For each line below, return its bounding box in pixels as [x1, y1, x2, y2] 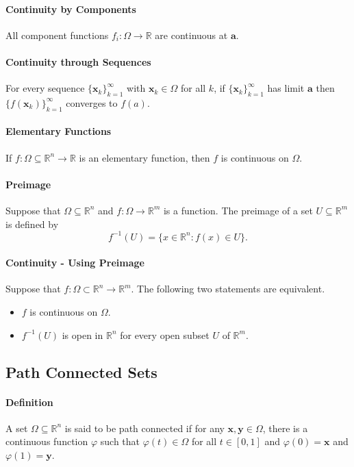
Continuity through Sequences [5, 54, 151, 68]
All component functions [5, 27, 109, 42]
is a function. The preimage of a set [163, 203, 313, 217]
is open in [62, 327, 103, 342]
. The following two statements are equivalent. [131, 281, 325, 296]
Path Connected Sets [5, 361, 157, 382]
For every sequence [5, 81, 85, 95]
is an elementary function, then [79, 150, 210, 164]
